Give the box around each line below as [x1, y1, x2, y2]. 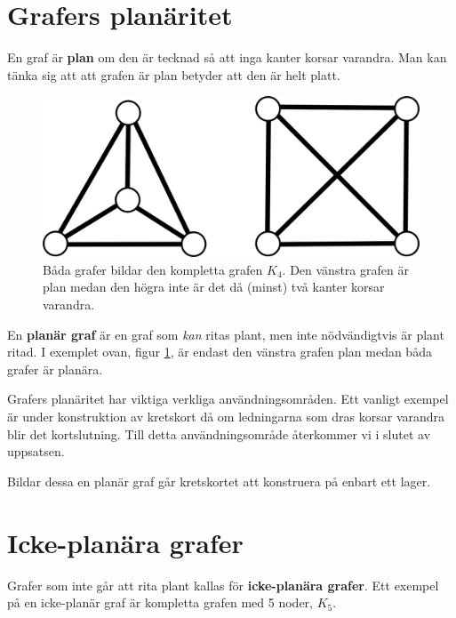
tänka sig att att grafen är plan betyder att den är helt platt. [7, 65, 340, 84]
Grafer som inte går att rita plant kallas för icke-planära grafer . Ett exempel [7, 575, 439, 594]
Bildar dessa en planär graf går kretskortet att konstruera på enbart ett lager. [7, 471, 431, 490]
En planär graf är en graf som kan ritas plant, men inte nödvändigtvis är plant [7, 325, 444, 343]
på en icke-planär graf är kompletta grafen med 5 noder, [7, 593, 313, 612]
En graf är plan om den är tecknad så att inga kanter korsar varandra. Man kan [7, 48, 447, 67]
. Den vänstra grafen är [282, 260, 409, 278]
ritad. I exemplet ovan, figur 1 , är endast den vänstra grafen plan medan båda [7, 342, 432, 361]
